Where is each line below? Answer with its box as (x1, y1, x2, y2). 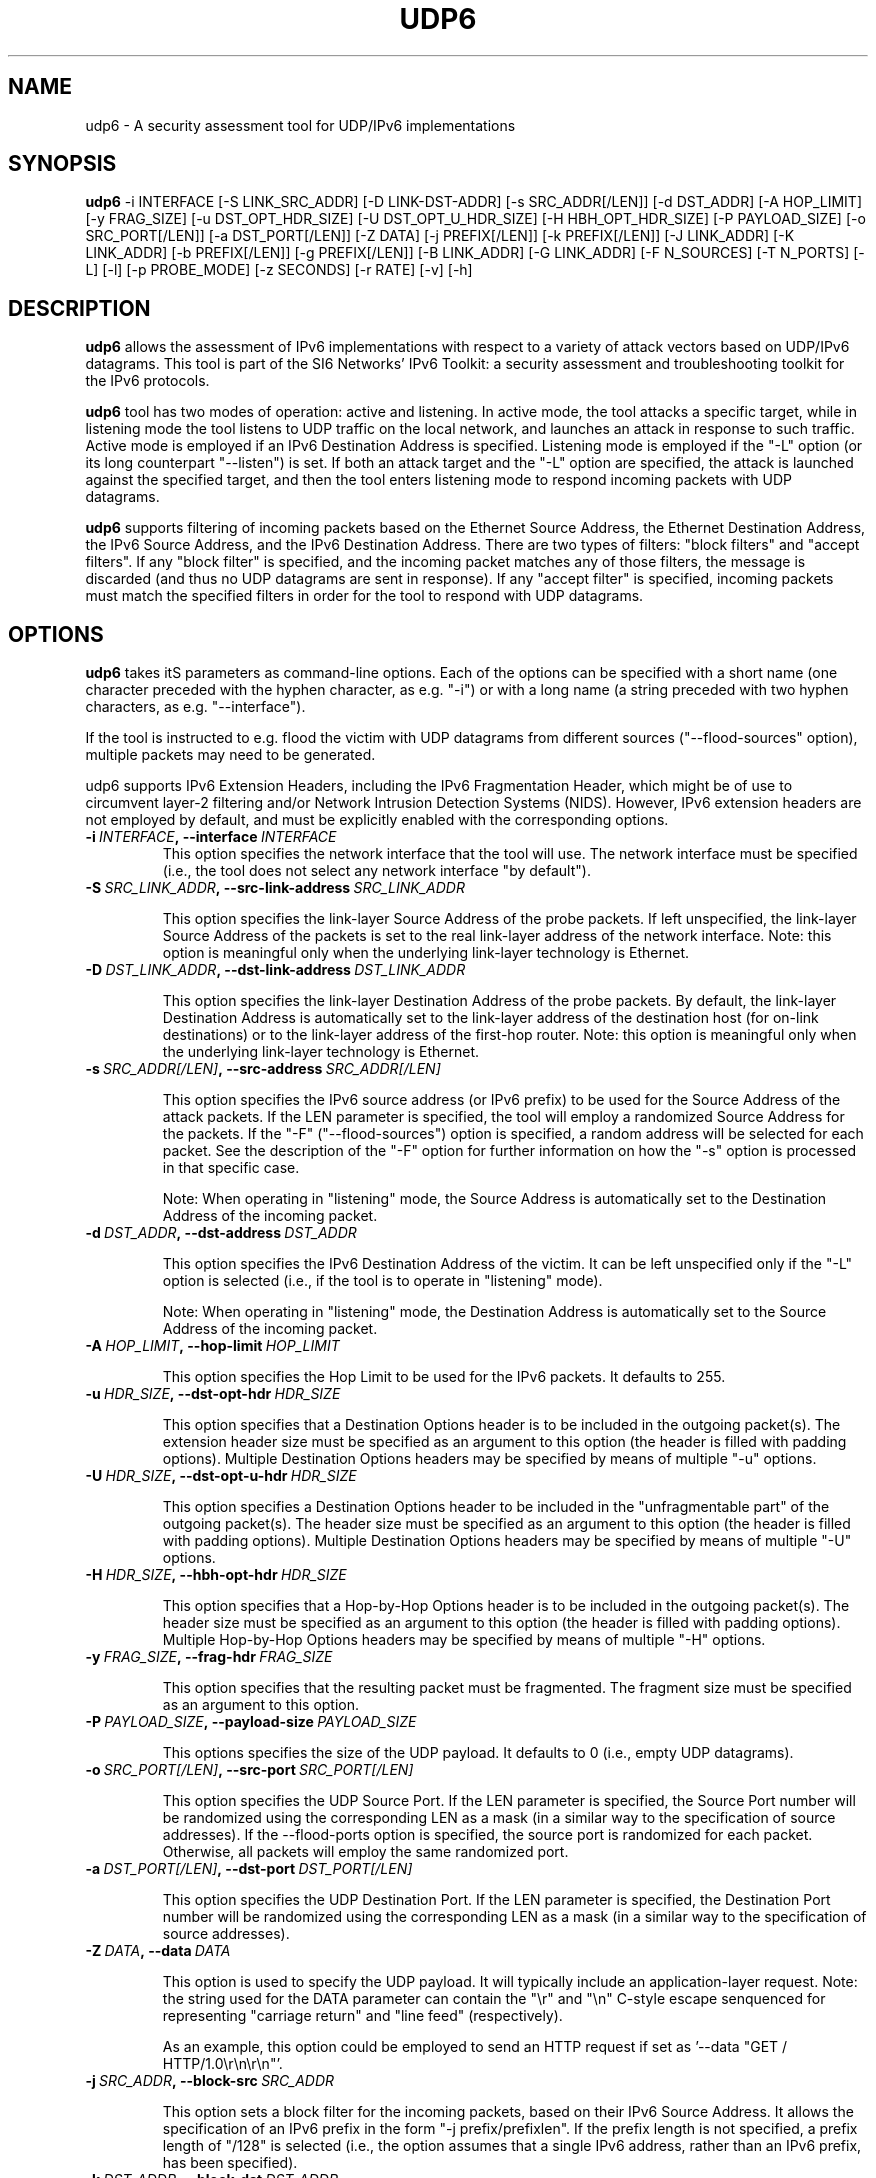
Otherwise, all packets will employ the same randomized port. (162, 1843, 569, 1861)
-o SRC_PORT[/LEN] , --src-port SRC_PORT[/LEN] (85, 1761, 414, 1779)
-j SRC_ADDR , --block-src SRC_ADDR (85, 2072, 335, 2090)
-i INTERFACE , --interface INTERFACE (85, 828, 337, 846)
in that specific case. (162, 1159, 300, 1177)
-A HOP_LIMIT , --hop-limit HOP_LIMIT (85, 1337, 340, 1355)
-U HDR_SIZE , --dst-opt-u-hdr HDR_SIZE (85, 1467, 357, 1485)
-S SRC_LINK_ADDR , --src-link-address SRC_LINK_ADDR (85, 879, 465, 897)
